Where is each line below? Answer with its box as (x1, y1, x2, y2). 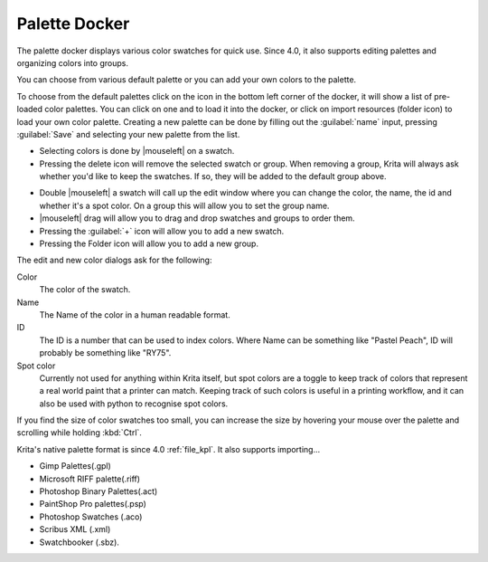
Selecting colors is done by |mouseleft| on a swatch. (39, 146, 235, 157)
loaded (16, 104, 43, 115)
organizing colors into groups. (16, 57, 128, 68)
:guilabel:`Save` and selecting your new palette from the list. (16, 129, 240, 139)
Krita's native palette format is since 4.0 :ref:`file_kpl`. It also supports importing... (16, 443, 321, 454)
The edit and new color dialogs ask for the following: (16, 254, 212, 266)
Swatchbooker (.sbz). (39, 537, 119, 548)
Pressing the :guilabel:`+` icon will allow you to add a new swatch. (39, 225, 285, 236)
